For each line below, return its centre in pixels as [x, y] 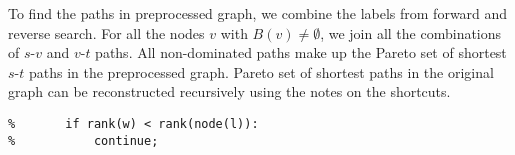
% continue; [83, 140]
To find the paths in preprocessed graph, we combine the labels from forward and [258, 13]
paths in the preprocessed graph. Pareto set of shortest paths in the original [261, 71]
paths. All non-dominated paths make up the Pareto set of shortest [301, 52]
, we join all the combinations [411, 32]
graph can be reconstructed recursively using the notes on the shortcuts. [229, 91]
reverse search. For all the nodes [106, 32]
